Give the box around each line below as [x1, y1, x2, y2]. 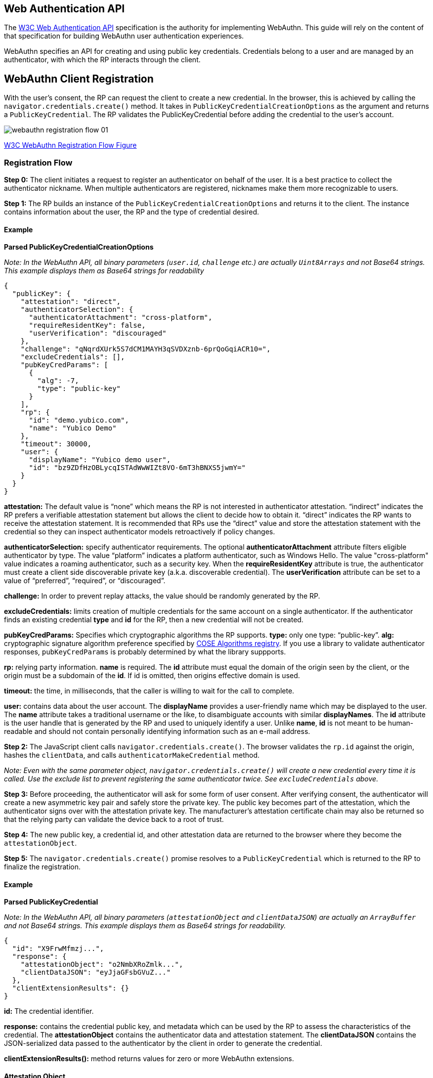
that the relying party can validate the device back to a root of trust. [4, 815, 224, 824]
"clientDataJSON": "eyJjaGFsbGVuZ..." [20, 968, 171, 977]
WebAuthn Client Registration [4, 72, 154, 85]
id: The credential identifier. [4, 1007, 94, 1016]
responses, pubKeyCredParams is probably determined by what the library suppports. [4, 647, 286, 656]
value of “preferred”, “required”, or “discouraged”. [4, 576, 166, 585]
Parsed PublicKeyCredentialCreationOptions [4, 243, 154, 252]
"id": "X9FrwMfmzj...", [12, 945, 104, 953]
